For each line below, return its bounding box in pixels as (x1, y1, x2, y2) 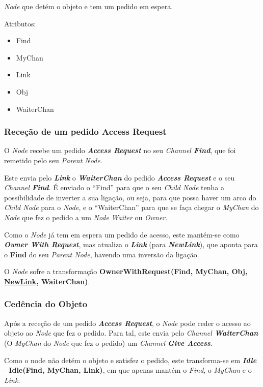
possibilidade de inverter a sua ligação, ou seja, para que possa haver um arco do (4, 192, 256, 202)
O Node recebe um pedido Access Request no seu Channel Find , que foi (4, 145, 236, 156)
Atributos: (4, 18, 36, 28)
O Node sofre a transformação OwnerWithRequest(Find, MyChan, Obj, (4, 266, 248, 277)
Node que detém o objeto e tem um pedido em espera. (4, 1, 173, 11)
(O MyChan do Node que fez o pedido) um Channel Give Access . (4, 337, 213, 348)
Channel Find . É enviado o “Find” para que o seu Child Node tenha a (4, 182, 224, 193)
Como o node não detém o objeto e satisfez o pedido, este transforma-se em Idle (4, 354, 257, 365)
